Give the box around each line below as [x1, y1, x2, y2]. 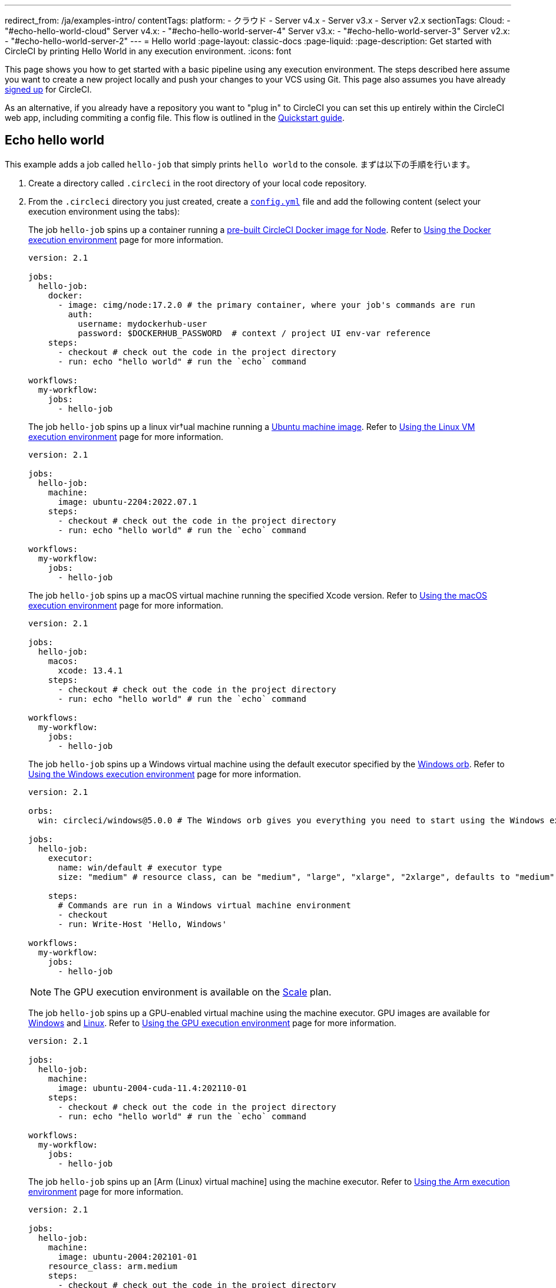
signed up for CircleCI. [5, 84, 92, 94]
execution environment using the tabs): [28, 206, 180, 216]
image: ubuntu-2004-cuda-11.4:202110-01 [58, 1083, 247, 1093]
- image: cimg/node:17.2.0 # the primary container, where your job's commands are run [58, 300, 475, 310]
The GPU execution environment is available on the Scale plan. [54, 985, 332, 998]
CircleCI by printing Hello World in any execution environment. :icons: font [5, 46, 292, 56]
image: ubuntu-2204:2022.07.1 [58, 497, 197, 507]
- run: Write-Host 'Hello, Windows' [58, 919, 227, 929]
